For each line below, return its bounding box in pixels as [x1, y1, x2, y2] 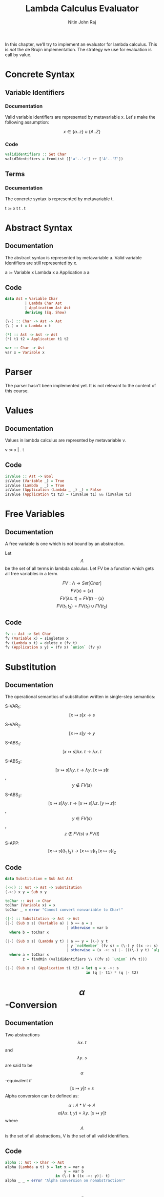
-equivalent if [5, 1077, 32, 1083]
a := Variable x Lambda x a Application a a [5, 269, 90, 275]
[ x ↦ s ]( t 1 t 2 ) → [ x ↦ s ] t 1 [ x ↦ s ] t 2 [48, 848, 116, 855]
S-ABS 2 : [5, 758, 22, 765]
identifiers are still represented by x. [5, 260, 78, 266]
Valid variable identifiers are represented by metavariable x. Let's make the [5, 114, 156, 120]
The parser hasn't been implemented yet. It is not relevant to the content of [5, 383, 156, 389]
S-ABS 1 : [5, 739, 21, 747]
